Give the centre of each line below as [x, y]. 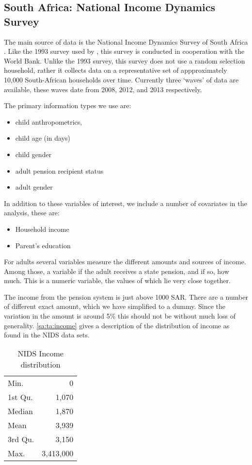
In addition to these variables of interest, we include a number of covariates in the [126, 203]
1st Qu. [20, 397]
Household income [42, 229]
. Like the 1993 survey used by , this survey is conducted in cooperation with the [124, 51]
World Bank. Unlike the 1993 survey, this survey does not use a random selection [125, 60]
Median [21, 411]
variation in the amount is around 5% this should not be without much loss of [120, 316]
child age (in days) [43, 138]
